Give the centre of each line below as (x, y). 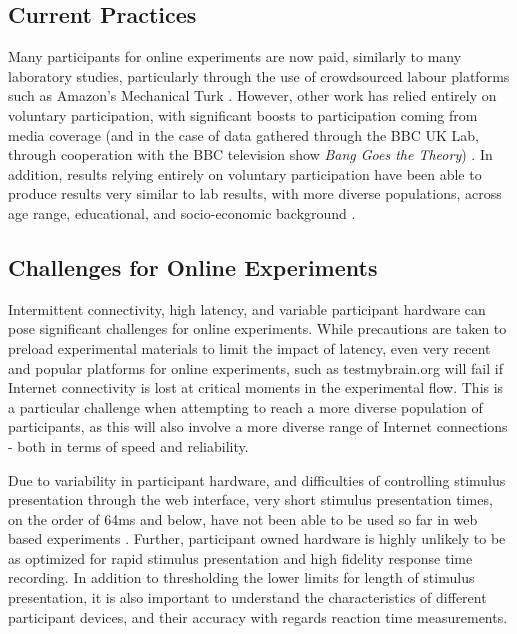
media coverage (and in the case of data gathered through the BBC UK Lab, (243, 134)
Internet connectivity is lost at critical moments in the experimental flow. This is (256, 387)
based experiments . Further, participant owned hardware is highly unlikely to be (257, 538)
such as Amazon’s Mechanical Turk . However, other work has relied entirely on (252, 95)
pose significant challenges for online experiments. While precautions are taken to (257, 328)
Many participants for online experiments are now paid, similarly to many (235, 56)
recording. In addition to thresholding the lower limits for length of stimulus (241, 577)
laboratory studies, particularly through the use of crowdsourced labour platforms (259, 75)
